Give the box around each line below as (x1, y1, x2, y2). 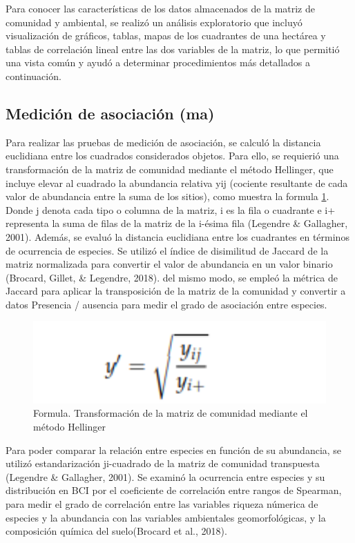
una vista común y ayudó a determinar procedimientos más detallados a (6, 55, 311, 70)
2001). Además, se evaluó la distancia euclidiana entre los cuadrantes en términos (6, 229, 349, 244)
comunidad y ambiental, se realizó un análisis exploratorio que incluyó (6, 14, 303, 29)
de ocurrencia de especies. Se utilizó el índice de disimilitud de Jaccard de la (6, 243, 329, 257)
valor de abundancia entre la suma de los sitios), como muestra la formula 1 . (6, 189, 329, 204)
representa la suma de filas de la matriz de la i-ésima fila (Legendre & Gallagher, (6, 216, 348, 230)
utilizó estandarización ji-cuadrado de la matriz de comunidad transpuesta (6, 456, 320, 471)
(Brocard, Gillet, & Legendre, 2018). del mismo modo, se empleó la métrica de (6, 270, 338, 284)
